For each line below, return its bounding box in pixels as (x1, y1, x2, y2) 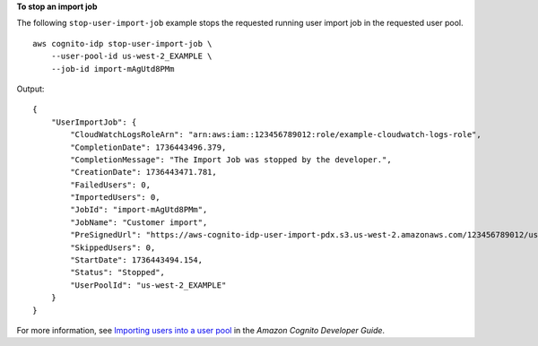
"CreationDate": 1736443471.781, (70, 167, 217, 177)
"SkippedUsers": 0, (70, 242, 156, 253)
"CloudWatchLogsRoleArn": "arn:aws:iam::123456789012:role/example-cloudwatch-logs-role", (70, 130, 482, 140)
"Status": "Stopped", (70, 267, 166, 278)
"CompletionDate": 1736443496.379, (70, 142, 227, 152)
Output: (16, 83, 45, 94)
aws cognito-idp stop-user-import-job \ (32, 39, 213, 48)
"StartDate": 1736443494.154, (70, 255, 204, 265)
